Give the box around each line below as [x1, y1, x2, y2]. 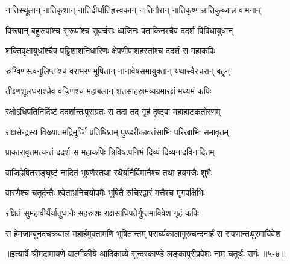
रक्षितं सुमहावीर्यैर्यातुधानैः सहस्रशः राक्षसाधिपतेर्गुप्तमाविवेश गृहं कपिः [5, 206, 199, 219]
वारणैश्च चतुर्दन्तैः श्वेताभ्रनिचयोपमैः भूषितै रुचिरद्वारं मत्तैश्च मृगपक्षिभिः [5, 186, 205, 199]
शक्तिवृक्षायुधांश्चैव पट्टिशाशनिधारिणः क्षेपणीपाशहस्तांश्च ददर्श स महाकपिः [5, 44, 215, 57]
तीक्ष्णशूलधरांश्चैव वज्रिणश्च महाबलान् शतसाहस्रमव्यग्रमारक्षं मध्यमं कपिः [5, 85, 212, 97]
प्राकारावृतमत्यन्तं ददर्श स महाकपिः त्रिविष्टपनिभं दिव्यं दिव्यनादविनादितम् [5, 146, 215, 158]
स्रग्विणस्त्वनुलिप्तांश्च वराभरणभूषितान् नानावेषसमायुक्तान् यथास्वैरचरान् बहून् [5, 64, 230, 77]
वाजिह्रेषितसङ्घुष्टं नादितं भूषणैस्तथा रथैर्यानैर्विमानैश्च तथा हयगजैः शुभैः [5, 166, 213, 178]
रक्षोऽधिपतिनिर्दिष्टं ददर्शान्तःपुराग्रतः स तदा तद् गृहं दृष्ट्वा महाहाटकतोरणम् [5, 105, 221, 117]
